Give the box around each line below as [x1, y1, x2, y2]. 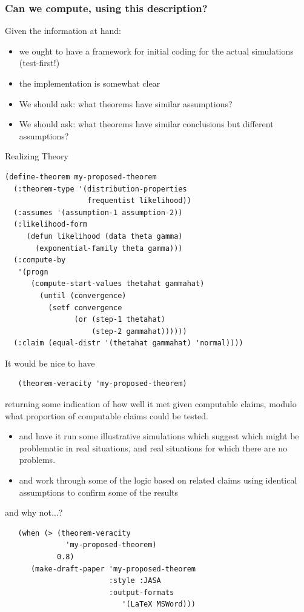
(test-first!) [19, 56, 60, 69]
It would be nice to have [5, 356, 95, 369]
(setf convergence [48, 303, 122, 312]
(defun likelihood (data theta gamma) [26, 231, 183, 241]
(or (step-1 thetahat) [74, 315, 165, 324]
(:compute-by [13, 256, 66, 265]
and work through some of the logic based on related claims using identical [19, 474, 297, 487]
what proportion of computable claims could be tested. [5, 409, 208, 422]
